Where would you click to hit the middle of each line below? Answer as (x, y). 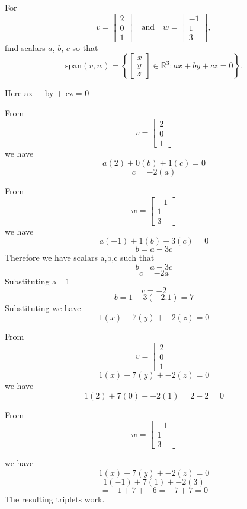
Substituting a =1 (37, 281)
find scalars (25, 47)
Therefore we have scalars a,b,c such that (80, 257)
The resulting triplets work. (55, 499)
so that (85, 47)
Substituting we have (43, 307)
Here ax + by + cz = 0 (47, 93)
